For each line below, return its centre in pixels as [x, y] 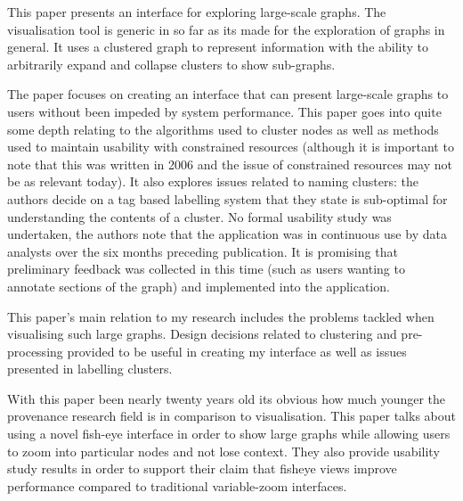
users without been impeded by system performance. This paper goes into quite [224, 111]
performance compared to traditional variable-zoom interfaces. [177, 485]
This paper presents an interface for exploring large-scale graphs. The [197, 12]
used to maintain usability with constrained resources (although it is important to [231, 147]
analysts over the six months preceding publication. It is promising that [203, 251]
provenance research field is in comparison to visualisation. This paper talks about [231, 416]
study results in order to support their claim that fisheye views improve [202, 468]
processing [35, 351]
